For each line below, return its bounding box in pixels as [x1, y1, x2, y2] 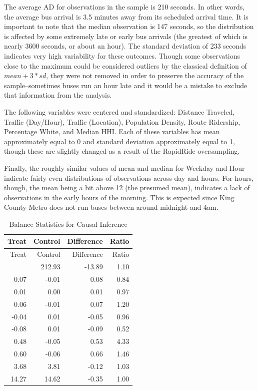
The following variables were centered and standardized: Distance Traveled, [4, 106, 235, 117]
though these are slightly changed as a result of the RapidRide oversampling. [4, 146, 240, 156]
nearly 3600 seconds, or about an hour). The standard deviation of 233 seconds [4, 41, 246, 51]
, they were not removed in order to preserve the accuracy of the [46, 70, 244, 81]
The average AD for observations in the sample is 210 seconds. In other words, [4, 2, 245, 12]
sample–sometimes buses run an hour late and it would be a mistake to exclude [4, 80, 247, 90]
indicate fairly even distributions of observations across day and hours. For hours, [4, 172, 253, 183]
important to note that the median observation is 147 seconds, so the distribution [4, 21, 254, 32]
